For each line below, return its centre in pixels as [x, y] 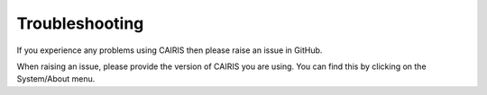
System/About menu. [56, 79]
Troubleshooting [80, 23]
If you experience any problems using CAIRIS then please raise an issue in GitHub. [170, 50]
